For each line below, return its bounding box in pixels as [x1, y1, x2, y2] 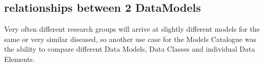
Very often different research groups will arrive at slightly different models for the [4, 24, 260, 34]
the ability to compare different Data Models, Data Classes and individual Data [4, 43, 255, 54]
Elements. [4, 53, 35, 64]
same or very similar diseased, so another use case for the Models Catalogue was [4, 33, 256, 44]
